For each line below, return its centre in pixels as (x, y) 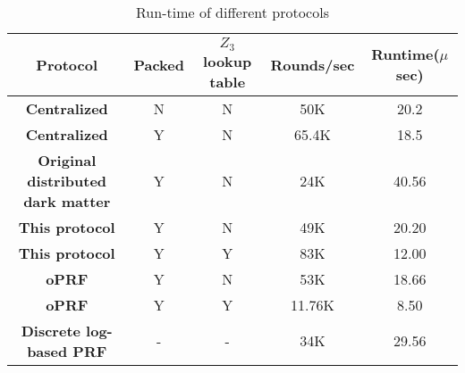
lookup (228, 61)
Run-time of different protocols (232, 12)
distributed (67, 180)
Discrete (51, 330)
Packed (159, 64)
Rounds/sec (313, 64)
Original (67, 160)
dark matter (67, 201)
